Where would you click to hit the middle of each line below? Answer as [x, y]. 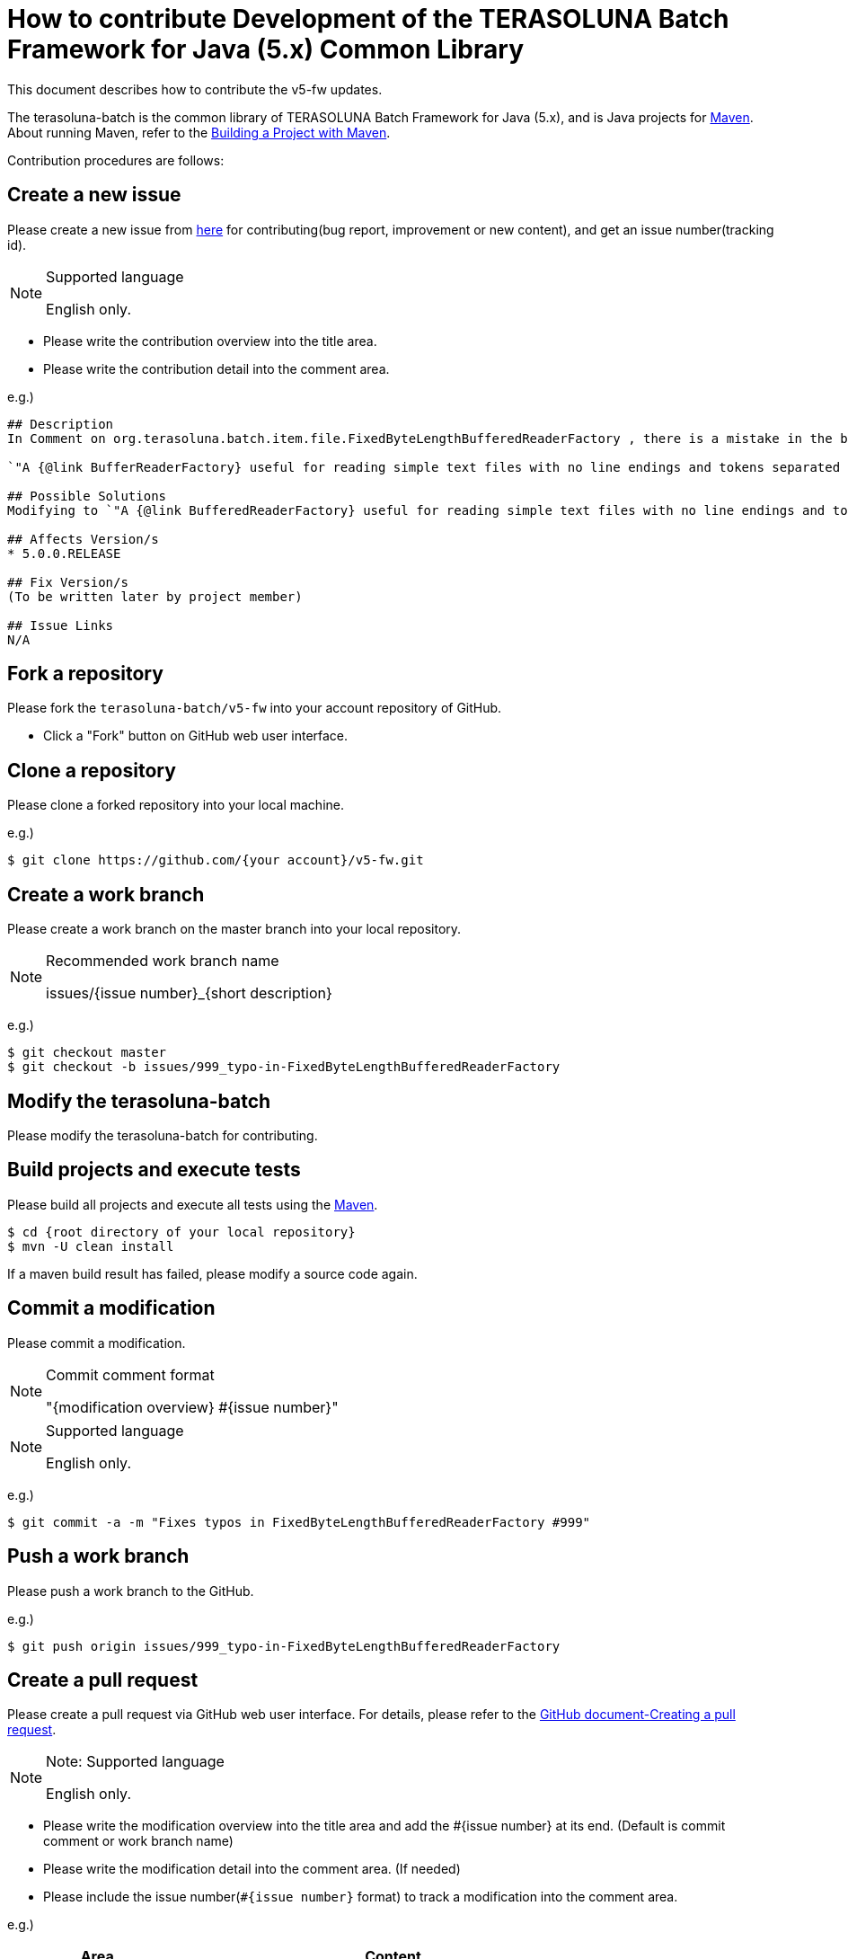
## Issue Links [61, 625]
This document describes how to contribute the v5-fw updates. [195, 89]
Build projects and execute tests [154, 1170]
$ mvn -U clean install [91, 1246]
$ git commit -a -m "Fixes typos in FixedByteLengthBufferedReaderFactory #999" [299, 1522]
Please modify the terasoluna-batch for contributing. [163, 1135]
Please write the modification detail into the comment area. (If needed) [252, 1869]
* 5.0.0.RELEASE [64, 553]
